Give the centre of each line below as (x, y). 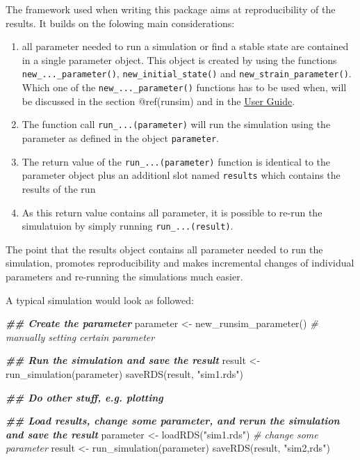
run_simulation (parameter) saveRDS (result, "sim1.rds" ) (125, 373)
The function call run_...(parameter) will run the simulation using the (176, 124)
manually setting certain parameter (80, 336)
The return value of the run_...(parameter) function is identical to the (176, 161)
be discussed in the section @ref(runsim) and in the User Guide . (158, 101)
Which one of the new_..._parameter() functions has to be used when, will (184, 87)
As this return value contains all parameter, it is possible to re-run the (172, 212)
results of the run (59, 188)
